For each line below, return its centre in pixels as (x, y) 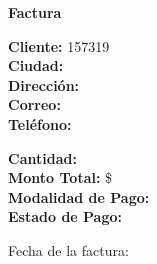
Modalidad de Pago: (79, 196)
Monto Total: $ (60, 177)
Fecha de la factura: (68, 249)
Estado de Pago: (65, 216)
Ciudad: (36, 65)
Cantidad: (42, 157)
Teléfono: (40, 123)
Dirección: (44, 84)
